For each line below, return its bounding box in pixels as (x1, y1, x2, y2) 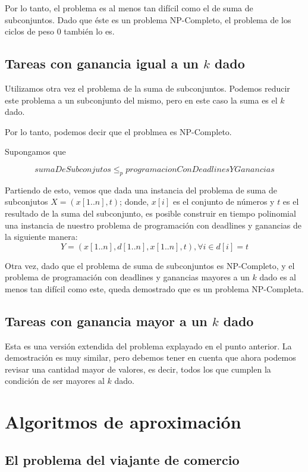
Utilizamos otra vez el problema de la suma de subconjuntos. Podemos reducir (5, 82, 290, 94)
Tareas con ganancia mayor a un (5, 311, 208, 330)
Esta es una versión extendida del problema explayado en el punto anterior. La (5, 339, 292, 352)
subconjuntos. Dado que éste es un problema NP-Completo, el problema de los (5, 13, 291, 26)
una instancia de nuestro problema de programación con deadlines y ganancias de (5, 218, 302, 231)
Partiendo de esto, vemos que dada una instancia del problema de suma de (5, 183, 277, 196)
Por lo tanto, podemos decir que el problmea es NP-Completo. (5, 125, 232, 137)
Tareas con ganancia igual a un (5, 54, 199, 73)
